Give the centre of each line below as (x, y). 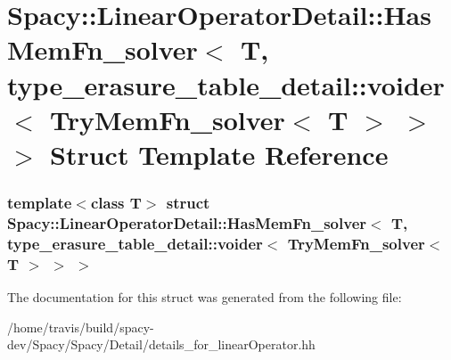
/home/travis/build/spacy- (81, 327)
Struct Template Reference (219, 154)
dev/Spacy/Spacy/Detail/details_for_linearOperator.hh (161, 344)
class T (116, 203)
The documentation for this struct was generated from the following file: (205, 297)
